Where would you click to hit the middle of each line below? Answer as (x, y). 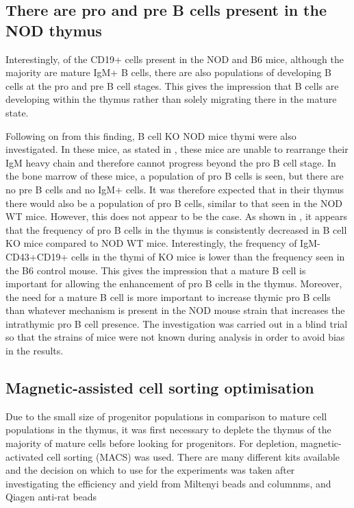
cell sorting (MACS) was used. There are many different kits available (193, 456)
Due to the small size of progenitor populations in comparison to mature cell (166, 416)
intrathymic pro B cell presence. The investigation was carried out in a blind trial (177, 323)
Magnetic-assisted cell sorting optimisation (160, 388)
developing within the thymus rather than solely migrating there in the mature (171, 99)
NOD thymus (54, 30)
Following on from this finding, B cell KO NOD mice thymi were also (151, 135)
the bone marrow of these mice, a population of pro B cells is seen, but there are (175, 176)
